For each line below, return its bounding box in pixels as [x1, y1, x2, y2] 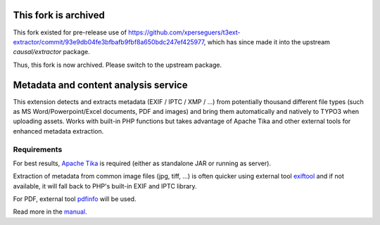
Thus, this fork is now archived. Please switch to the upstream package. [13, 60, 222, 69]
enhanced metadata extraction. [13, 127, 104, 135]
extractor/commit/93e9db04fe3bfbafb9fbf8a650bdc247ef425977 [13, 37, 204, 46]
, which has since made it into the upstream [203, 37, 331, 46]
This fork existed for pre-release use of [13, 28, 127, 37]
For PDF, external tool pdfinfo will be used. [13, 195, 137, 203]
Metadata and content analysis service [13, 79, 188, 91]
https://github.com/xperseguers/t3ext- [127, 28, 241, 37]
